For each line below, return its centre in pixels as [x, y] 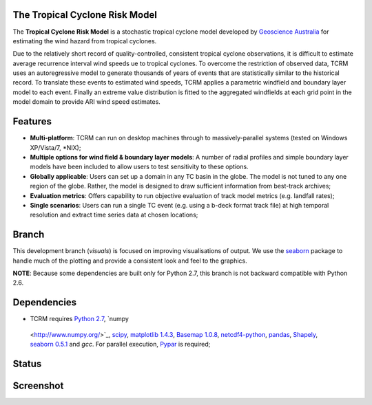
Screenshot [38, 385]
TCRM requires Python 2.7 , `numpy [79, 319]
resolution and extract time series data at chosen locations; [114, 215]
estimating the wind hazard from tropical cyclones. [85, 41]
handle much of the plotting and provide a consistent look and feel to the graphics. [130, 261]
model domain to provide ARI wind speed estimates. [87, 102]
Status [27, 363]
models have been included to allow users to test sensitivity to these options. [139, 167]
